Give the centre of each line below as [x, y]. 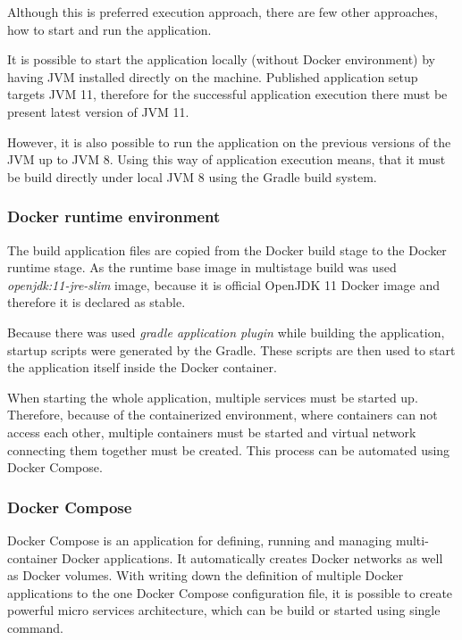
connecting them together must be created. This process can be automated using [229, 449]
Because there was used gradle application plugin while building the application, [226, 332]
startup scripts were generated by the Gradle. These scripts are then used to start [231, 349]
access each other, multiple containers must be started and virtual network [212, 432]
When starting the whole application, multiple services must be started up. [213, 397]
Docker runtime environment [114, 216]
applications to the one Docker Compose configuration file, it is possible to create [230, 592]
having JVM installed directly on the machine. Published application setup [213, 76]
